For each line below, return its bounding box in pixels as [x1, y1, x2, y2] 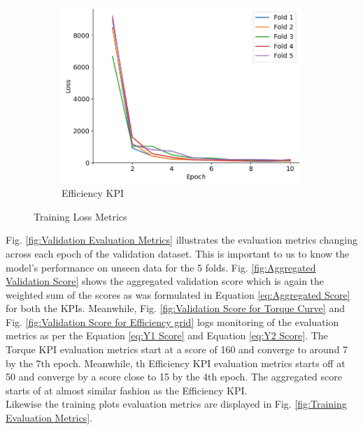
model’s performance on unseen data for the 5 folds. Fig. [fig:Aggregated [6, 260, 316, 274]
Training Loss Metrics [34, 209, 127, 223]
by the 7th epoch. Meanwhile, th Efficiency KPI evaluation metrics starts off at [6, 355, 346, 370]
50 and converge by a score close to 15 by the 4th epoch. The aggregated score [6, 369, 342, 384]
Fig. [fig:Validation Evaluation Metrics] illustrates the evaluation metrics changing [6, 232, 357, 247]
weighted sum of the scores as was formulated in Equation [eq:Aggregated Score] [6, 287, 350, 302]
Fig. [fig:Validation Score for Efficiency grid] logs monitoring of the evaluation [6, 314, 339, 329]
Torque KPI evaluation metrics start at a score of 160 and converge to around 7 [6, 342, 348, 357]
